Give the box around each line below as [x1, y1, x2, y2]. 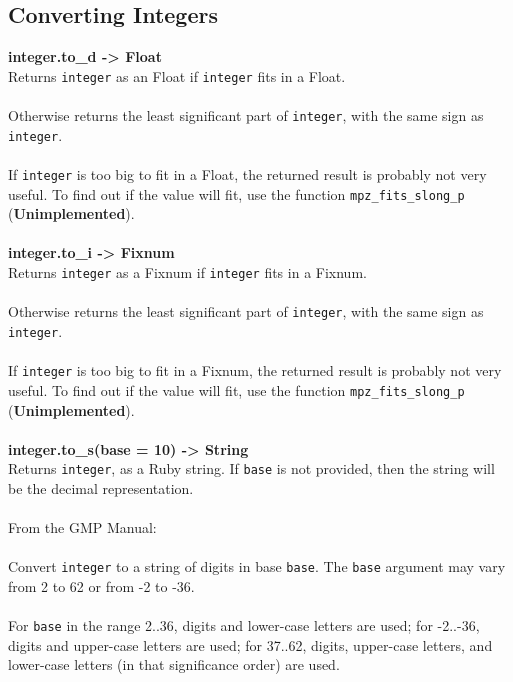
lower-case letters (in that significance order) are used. [8, 654, 340, 675]
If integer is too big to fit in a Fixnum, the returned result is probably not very [8, 360, 502, 381]
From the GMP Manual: [8, 517, 157, 538]
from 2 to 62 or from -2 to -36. [8, 575, 195, 596]
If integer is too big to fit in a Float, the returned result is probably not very [8, 163, 487, 184]
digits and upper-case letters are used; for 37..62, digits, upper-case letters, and [8, 634, 493, 655]
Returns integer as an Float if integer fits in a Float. [8, 65, 346, 86]
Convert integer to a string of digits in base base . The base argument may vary [8, 556, 506, 577]
